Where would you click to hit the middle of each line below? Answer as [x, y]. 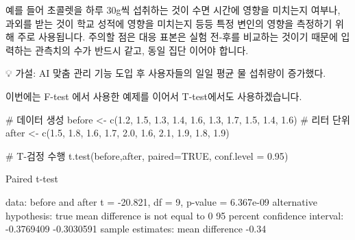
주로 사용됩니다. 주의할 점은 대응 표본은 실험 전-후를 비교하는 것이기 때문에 [177, 37]
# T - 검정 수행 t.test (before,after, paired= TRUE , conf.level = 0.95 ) [147, 155]
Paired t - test [32, 179]
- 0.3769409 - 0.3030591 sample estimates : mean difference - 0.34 [136, 229]
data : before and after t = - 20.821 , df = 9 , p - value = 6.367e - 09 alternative [161, 201]
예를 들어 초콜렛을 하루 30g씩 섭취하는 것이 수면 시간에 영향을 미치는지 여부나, [173, 10]
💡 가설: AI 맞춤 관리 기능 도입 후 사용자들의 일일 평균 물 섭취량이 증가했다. [166, 73]
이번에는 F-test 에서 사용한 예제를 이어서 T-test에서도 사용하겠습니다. [154, 96]
